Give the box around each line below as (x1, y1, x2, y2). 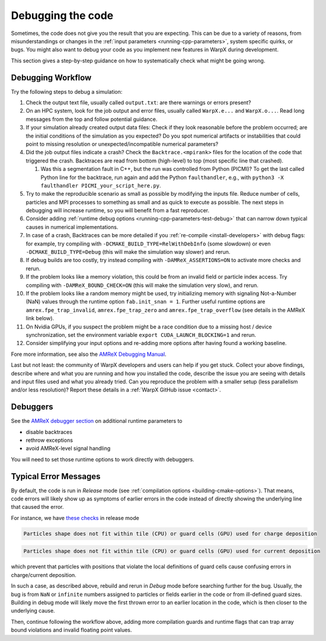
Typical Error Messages (11, 471, 101, 481)
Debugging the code (11, 9, 114, 22)
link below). (25, 315, 55, 322)
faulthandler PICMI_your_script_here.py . (40, 181, 161, 189)
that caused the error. (11, 503, 65, 511)
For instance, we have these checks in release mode (11, 514, 139, 521)
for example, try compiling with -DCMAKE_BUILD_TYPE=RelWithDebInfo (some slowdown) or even (25, 240, 271, 247)
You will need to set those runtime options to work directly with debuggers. (11, 455, 195, 463)
